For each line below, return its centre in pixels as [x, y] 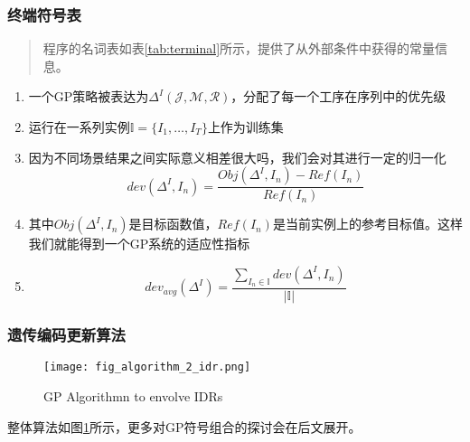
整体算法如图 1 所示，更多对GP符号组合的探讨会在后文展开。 [184, 426]
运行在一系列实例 [79, 127]
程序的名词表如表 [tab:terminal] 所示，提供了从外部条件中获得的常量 [239, 48]
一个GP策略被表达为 [89, 96]
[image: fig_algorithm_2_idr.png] [147, 367]
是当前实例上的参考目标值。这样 [367, 224]
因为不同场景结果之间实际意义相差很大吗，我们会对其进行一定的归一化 [237, 157]
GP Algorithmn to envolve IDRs [133, 395]
